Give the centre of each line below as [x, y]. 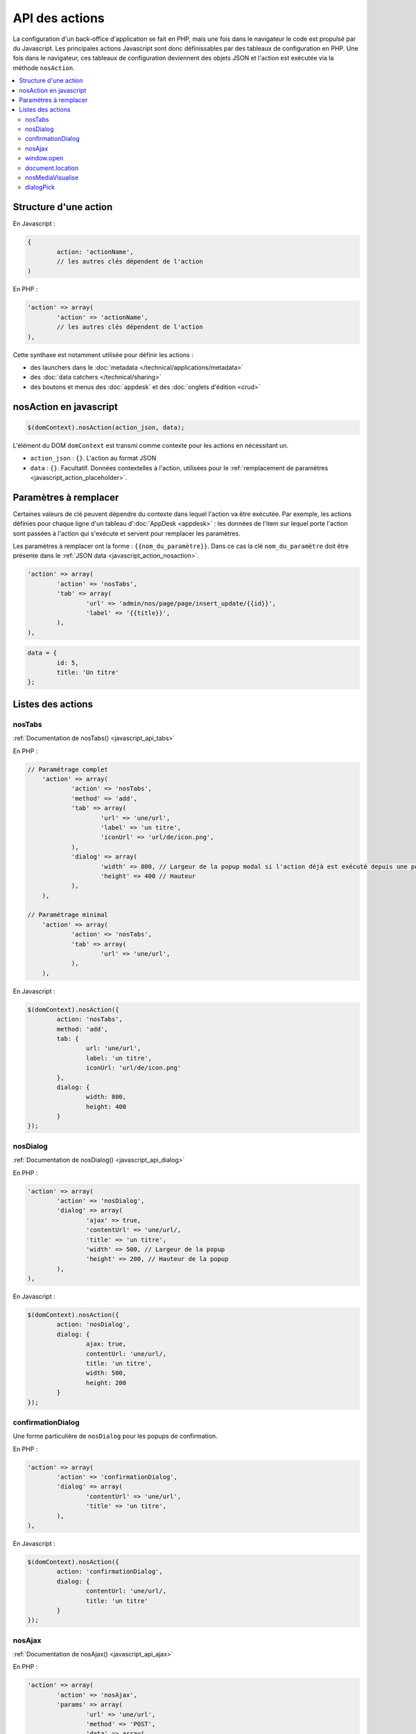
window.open [44, 158]
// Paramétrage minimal [68, 915]
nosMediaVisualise [52, 178]
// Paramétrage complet [68, 769]
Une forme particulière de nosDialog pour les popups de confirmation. [115, 1436]
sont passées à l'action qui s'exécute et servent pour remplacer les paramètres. [127, 533]
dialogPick [40, 187]
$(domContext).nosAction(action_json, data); [106, 427]
